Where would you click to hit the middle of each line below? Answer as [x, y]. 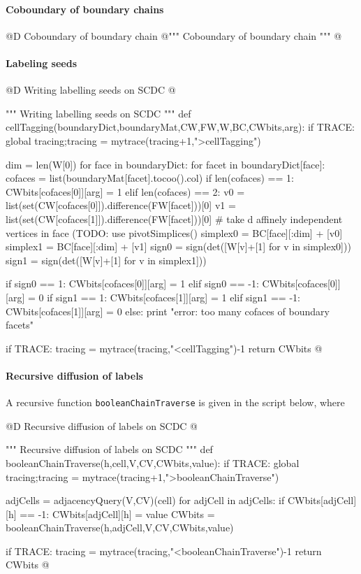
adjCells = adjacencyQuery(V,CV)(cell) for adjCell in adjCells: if [145, 500]
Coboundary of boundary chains [85, 9]
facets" [20, 325]
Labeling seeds [41, 63]
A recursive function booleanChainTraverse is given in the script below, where [175, 402]
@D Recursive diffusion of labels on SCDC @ [102, 425]
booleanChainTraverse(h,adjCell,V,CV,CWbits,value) [120, 528]
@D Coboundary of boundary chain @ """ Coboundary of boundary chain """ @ [174, 35]
